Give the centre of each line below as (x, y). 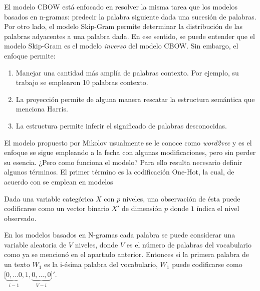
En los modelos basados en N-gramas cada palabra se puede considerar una (120, 235)
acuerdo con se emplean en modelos (59, 181)
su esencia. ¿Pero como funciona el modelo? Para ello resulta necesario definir (123, 162)
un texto (17, 264)
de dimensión (142, 208)
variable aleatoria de (35, 244)
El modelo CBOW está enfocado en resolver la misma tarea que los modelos (121, 6)
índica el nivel (218, 208)
